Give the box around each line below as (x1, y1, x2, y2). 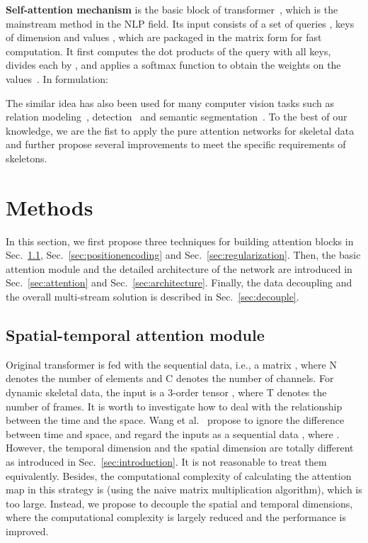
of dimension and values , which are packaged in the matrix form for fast (6, 30, 322, 45)
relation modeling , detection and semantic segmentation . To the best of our (6, 109, 347, 124)
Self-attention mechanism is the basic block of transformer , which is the (6, 2, 338, 16)
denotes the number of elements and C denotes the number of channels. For (6, 371, 334, 386)
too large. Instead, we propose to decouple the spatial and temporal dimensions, (6, 496, 353, 510)
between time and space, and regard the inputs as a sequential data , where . (6, 426, 340, 441)
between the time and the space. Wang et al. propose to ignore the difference (6, 413, 345, 427)
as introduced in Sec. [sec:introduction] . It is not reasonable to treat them (6, 454, 327, 469)
